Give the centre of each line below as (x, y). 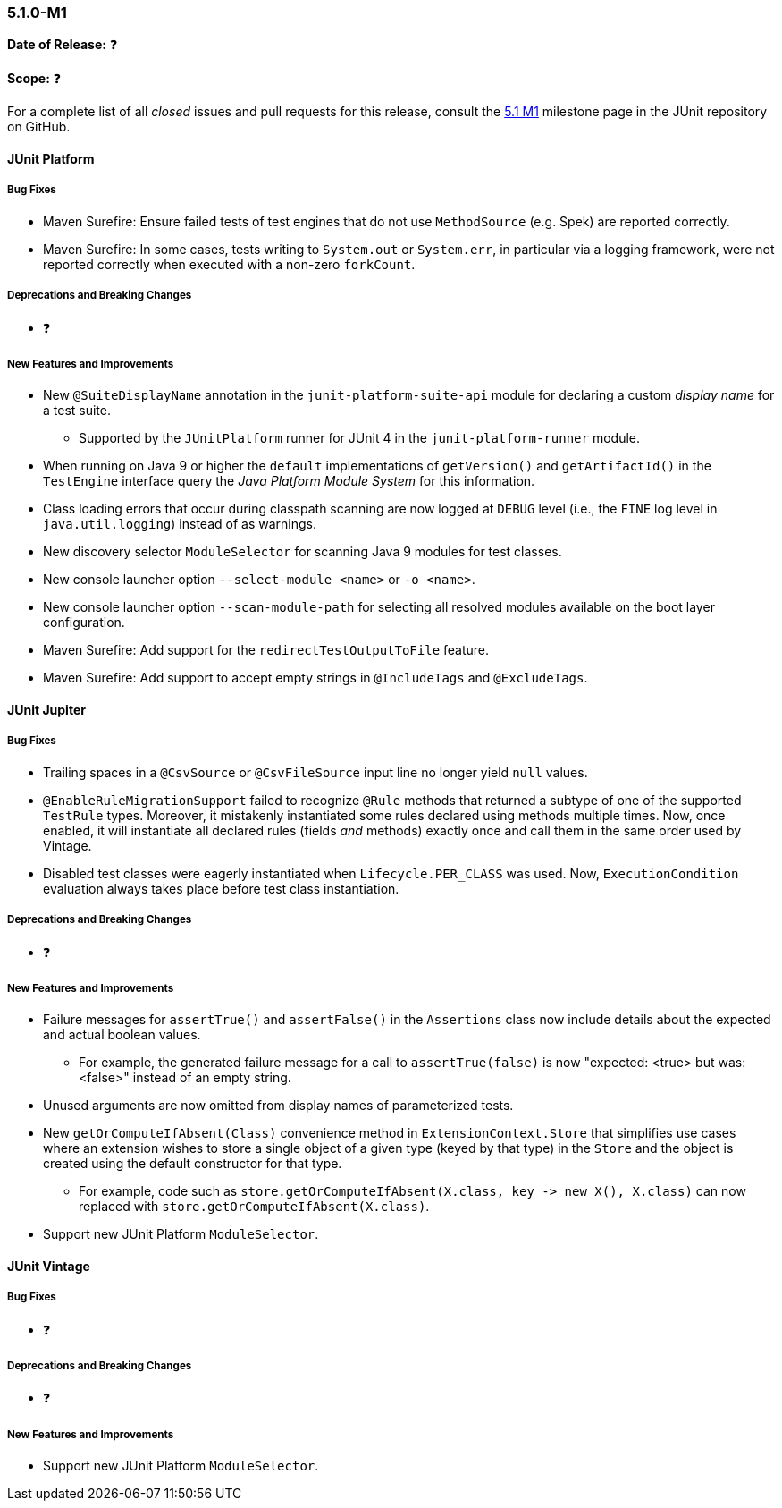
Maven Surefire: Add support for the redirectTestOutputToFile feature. (266, 650)
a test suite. (77, 411)
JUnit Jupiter (46, 709)
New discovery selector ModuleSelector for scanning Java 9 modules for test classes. (303, 552)
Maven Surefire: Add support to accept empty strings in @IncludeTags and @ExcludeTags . (315, 678)
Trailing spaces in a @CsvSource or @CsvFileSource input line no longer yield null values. (315, 772)
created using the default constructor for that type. (193, 1164)
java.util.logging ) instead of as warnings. (180, 524)
